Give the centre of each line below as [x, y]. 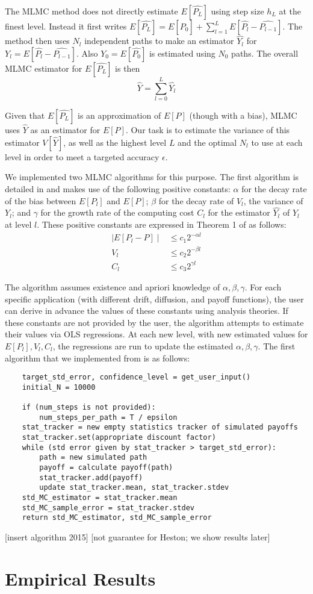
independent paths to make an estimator [159, 41]
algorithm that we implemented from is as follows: [98, 358]
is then [128, 68]
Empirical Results [80, 578]
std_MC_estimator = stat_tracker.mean [100, 498]
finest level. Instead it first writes [66, 26]
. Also [87, 53]
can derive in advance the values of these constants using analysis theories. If [147, 311]
